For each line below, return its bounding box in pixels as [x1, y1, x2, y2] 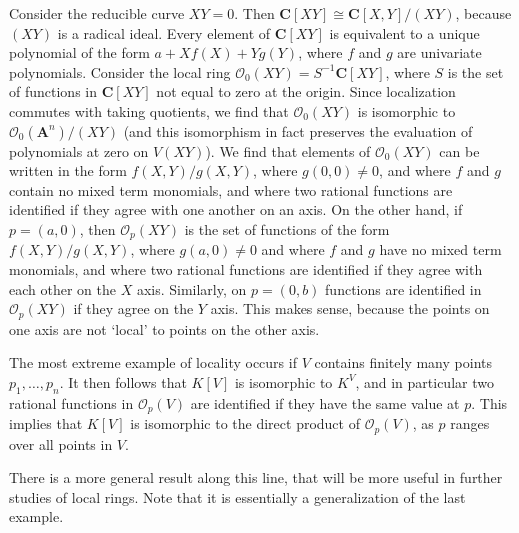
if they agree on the [73, 298, 194, 319]
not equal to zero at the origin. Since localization [156, 81, 456, 102]
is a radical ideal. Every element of [57, 22, 271, 43]
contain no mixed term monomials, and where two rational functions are [9, 179, 453, 200]
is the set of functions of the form [184, 218, 390, 239]
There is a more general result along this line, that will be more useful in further [9, 467, 503, 488]
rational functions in [9, 392, 134, 413]
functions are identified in [325, 278, 482, 299]
